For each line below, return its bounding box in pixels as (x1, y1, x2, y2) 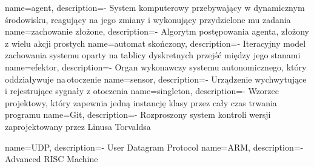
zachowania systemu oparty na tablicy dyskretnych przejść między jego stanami (5, 49, 301, 61)
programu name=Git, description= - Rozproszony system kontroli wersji (5, 108, 271, 121)
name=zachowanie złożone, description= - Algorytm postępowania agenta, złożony (5, 25, 309, 38)
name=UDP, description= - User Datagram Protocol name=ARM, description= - (5, 140, 304, 153)
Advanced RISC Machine (5, 152, 98, 165)
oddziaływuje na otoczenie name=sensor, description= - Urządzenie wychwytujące (5, 72, 307, 85)
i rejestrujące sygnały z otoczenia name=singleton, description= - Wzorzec (5, 84, 279, 97)
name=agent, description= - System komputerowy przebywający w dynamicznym (5, 1, 305, 13)
